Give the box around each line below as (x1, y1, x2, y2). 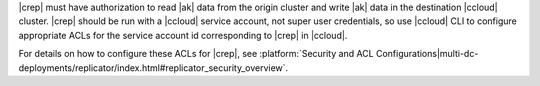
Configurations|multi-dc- (375, 48, 479, 60)
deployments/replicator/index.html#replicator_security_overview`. (18, 61, 289, 74)
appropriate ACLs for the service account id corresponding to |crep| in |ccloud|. (18, 29, 348, 41)
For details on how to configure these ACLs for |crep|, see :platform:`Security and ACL (18, 48, 374, 60)
